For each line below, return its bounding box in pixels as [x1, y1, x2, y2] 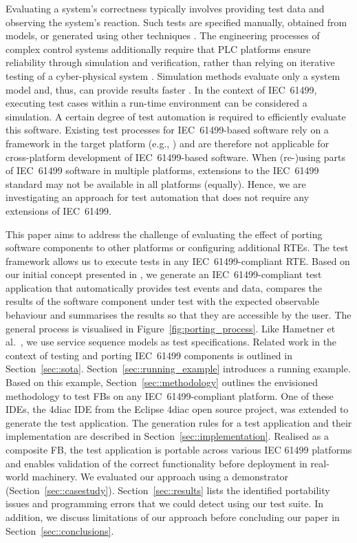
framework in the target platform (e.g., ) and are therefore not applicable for [6, 136, 329, 150]
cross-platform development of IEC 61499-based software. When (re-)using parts [6, 149, 345, 164]
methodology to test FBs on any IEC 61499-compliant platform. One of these [6, 388, 334, 403]
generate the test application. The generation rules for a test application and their [6, 415, 352, 429]
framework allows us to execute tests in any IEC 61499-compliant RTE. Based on [6, 253, 350, 268]
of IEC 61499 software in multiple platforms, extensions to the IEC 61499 [6, 163, 319, 178]
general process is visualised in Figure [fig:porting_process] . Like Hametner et [6, 321, 336, 335]
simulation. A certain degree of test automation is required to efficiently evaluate [6, 109, 346, 123]
